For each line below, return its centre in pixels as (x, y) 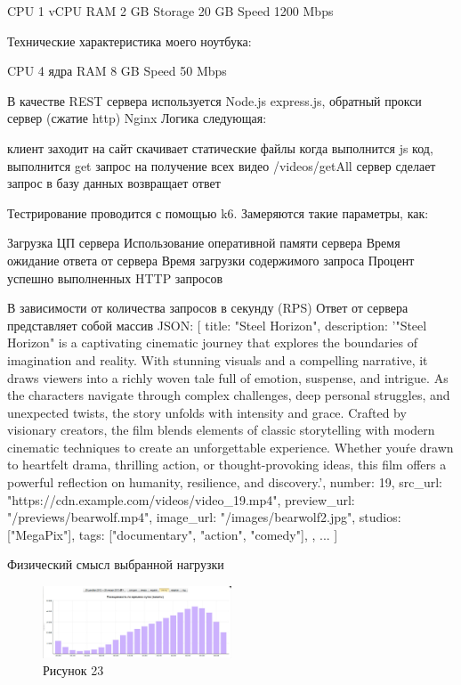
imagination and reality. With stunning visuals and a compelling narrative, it (218, 359)
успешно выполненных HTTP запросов (115, 277)
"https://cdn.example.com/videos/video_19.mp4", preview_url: (181, 499)
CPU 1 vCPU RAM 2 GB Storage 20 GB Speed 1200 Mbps (170, 11)
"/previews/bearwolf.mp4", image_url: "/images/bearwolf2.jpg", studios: (204, 517)
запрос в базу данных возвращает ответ (114, 183)
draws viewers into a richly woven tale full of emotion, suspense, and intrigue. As (228, 377)
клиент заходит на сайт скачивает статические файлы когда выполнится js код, (220, 147)
